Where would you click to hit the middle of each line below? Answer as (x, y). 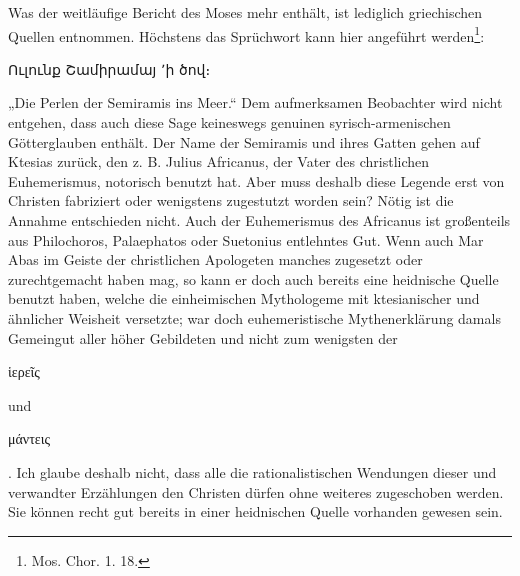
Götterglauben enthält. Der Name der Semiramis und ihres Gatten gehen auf (244, 141)
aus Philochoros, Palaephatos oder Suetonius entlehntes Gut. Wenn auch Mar (246, 239)
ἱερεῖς (24, 371)
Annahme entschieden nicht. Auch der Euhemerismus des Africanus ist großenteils (259, 220)
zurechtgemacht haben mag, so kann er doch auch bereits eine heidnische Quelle (253, 278)
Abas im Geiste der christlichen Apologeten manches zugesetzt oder (215, 259)
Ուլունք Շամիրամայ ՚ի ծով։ (109, 68)
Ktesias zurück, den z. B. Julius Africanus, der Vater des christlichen (219, 161)
